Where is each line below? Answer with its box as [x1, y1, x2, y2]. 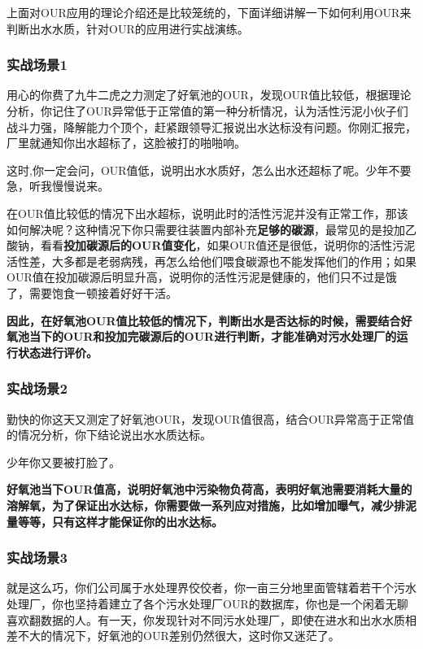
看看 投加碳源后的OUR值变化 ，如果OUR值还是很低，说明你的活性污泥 [40, 237, 416, 254]
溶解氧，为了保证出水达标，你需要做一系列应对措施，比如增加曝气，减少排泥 [7, 496, 416, 513]
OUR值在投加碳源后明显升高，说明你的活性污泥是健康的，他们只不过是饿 [7, 268, 397, 285]
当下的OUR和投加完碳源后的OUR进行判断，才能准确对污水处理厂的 [28, 328, 397, 345]
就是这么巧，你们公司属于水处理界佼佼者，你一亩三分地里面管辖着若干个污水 [7, 579, 416, 596]
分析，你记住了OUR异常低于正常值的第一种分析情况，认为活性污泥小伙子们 [7, 102, 408, 119]
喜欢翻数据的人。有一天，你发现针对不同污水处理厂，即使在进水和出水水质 [7, 611, 405, 628]
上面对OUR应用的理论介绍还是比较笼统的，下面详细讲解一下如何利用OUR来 [7, 4, 412, 20]
